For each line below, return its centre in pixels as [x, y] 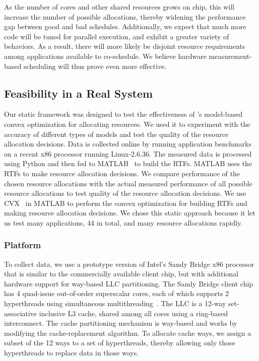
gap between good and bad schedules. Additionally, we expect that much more [125, 26]
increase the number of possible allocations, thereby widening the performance [125, 16]
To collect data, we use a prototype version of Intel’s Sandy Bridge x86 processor [129, 264]
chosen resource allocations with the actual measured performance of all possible [128, 183]
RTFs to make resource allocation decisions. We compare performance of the [122, 173]
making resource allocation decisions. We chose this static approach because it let [130, 213]
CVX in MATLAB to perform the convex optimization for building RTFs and [126, 203]
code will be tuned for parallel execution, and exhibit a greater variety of [117, 36]
